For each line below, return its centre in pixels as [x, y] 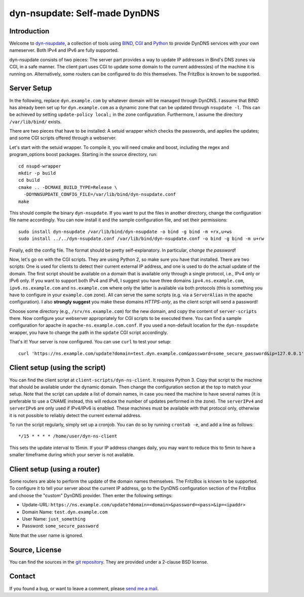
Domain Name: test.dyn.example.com [65, 512]
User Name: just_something [54, 519]
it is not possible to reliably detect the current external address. [75, 415]
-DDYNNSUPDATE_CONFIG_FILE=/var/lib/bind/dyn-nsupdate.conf [100, 194]
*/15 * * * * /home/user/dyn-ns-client [68, 436]
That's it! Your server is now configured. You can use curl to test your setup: [90, 342]
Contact [22, 576]
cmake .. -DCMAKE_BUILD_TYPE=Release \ [68, 187]
